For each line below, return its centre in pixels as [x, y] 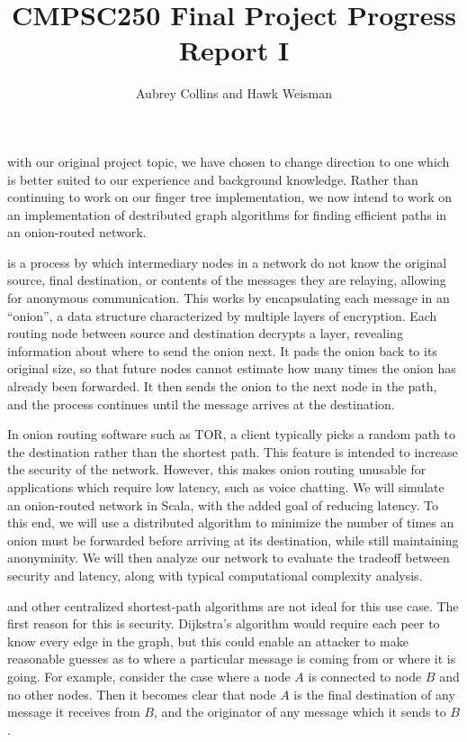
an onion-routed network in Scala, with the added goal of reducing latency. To [223, 504]
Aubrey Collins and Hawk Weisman [234, 93]
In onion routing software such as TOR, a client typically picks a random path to [232, 434]
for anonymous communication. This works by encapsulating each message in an [229, 298]
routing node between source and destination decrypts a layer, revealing [205, 333]
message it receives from [74, 712]
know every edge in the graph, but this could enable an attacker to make [208, 641]
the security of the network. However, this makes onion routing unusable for [217, 469]
